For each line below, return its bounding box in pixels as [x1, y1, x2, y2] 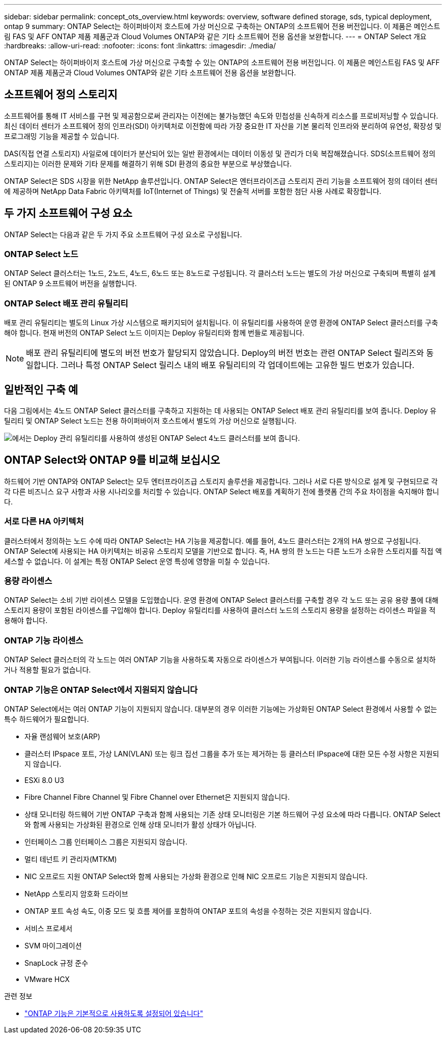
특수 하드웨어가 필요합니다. [4, 714, 89, 723]
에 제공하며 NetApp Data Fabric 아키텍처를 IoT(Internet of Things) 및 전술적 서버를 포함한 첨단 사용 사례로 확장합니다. [4, 186, 381, 195]
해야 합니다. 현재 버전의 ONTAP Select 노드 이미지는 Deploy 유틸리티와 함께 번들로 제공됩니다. [4, 328, 304, 338]
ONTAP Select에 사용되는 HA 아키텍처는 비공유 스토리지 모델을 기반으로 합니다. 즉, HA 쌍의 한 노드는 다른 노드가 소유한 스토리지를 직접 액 [4, 546, 442, 555]
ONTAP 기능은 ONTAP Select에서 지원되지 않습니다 [4, 684, 198, 695]
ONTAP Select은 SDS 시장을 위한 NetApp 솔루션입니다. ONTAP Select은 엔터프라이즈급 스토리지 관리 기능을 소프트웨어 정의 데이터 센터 [4, 176, 438, 185]
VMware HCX [24, 974, 70, 984]
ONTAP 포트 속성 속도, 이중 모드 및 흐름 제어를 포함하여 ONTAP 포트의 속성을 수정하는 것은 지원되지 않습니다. [24, 906, 372, 915]
